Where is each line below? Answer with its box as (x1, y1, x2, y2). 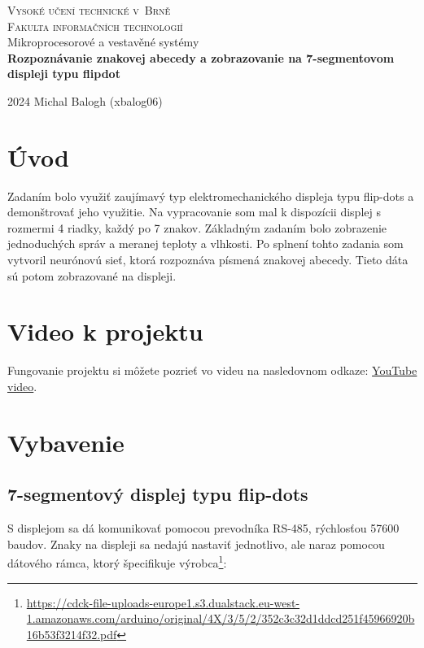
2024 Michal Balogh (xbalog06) (7, 92, 163, 109)
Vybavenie (7, 425, 125, 459)
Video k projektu (7, 315, 203, 348)
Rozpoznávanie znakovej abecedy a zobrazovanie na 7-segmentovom (7, 49, 395, 66)
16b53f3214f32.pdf (26, 625, 117, 642)
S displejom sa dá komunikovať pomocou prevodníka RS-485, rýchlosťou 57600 (7, 520, 400, 537)
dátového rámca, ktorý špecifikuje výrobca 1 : (7, 552, 227, 571)
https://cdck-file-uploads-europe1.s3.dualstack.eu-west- (26, 594, 300, 611)
